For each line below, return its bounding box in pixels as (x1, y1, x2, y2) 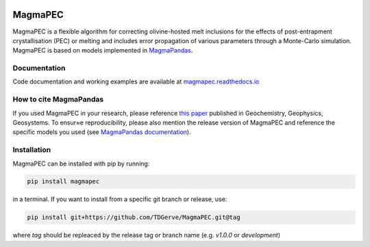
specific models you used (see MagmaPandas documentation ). (12, 128, 191, 136)
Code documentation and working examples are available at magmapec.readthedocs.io (12, 77, 260, 86)
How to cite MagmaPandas (12, 94, 104, 104)
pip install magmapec (27, 178, 100, 185)
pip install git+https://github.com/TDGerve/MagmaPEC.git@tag (27, 213, 241, 222)
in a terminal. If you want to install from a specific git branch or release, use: (12, 195, 227, 203)
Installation (12, 145, 51, 155)
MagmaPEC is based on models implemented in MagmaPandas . (12, 47, 193, 55)
